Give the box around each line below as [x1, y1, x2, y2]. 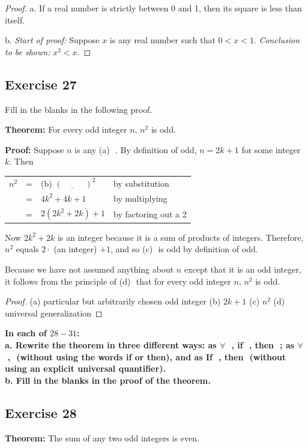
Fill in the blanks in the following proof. [5, 103, 152, 115]
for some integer [241, 143, 301, 156]
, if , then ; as [231, 339, 295, 351]
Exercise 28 [5, 403, 77, 422]
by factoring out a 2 [113, 207, 187, 220]
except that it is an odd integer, [184, 263, 301, 276]
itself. [5, 13, 25, 26]
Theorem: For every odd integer [5, 123, 127, 136]
